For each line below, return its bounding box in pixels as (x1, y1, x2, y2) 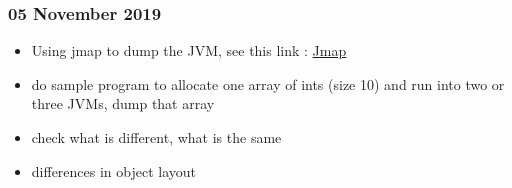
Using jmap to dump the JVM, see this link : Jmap (31, 40, 347, 61)
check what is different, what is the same (31, 127, 282, 147)
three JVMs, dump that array (31, 93, 215, 114)
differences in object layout (31, 160, 197, 181)
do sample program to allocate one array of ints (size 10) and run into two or (31, 73, 505, 94)
